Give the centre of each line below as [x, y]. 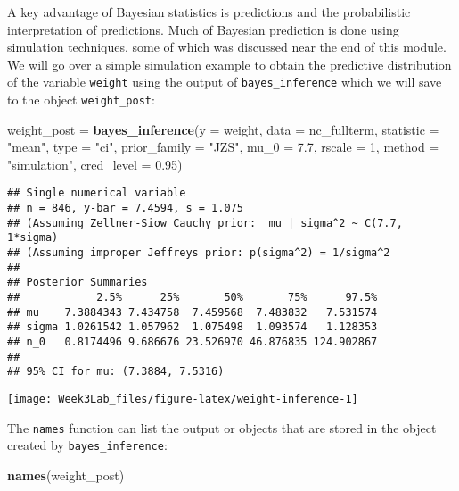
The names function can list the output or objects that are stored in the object [222, 427]
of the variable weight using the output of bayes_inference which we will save [225, 82]
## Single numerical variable [97, 193]
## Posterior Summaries [78, 283]
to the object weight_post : [81, 100]
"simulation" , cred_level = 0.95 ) [95, 164]
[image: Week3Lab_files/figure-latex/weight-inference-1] [183, 399]
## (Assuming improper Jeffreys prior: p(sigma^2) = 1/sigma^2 [199, 253]
